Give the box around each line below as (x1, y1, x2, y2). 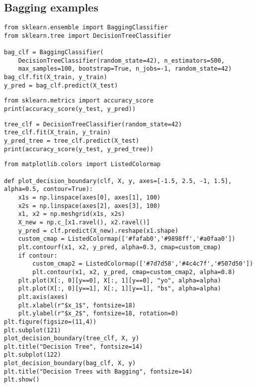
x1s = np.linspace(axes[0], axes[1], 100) (18, 194, 161, 201)
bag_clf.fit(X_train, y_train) (4, 74, 107, 81)
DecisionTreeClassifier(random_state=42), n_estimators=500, (18, 57, 225, 64)
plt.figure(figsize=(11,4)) (4, 318, 97, 325)
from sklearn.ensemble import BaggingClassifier (4, 24, 168, 31)
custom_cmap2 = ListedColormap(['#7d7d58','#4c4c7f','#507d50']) (32, 260, 254, 268)
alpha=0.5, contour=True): (4, 186, 93, 193)
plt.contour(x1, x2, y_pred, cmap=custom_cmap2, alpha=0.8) (32, 268, 236, 276)
